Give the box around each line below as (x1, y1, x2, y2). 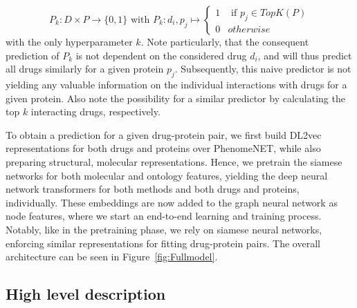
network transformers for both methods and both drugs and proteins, (6, 182, 300, 196)
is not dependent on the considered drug (75, 48, 247, 62)
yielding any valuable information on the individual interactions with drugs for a (6, 77, 347, 91)
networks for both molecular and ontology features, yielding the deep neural (6, 168, 328, 182)
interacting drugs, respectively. (30, 104, 161, 119)
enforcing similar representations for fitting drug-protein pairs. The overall (6, 235, 320, 250)
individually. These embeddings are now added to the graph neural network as (6, 195, 338, 209)
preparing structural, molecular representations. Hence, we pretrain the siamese (6, 154, 342, 169)
